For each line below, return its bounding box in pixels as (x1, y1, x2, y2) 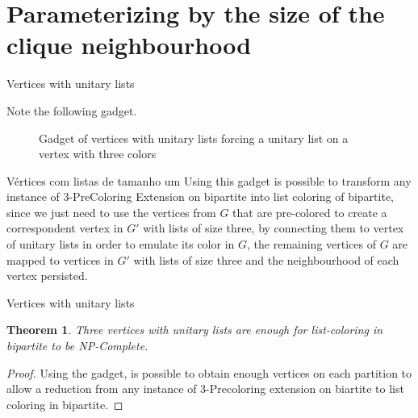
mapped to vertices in (6, 251, 114, 268)
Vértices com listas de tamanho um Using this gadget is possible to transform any (6, 172, 412, 189)
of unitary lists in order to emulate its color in (6, 236, 235, 253)
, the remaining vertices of (247, 236, 376, 253)
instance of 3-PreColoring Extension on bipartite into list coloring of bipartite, (6, 188, 394, 205)
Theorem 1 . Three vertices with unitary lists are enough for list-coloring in (6, 321, 383, 338)
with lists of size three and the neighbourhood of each (133, 251, 399, 268)
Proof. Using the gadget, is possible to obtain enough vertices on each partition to (6, 364, 412, 381)
